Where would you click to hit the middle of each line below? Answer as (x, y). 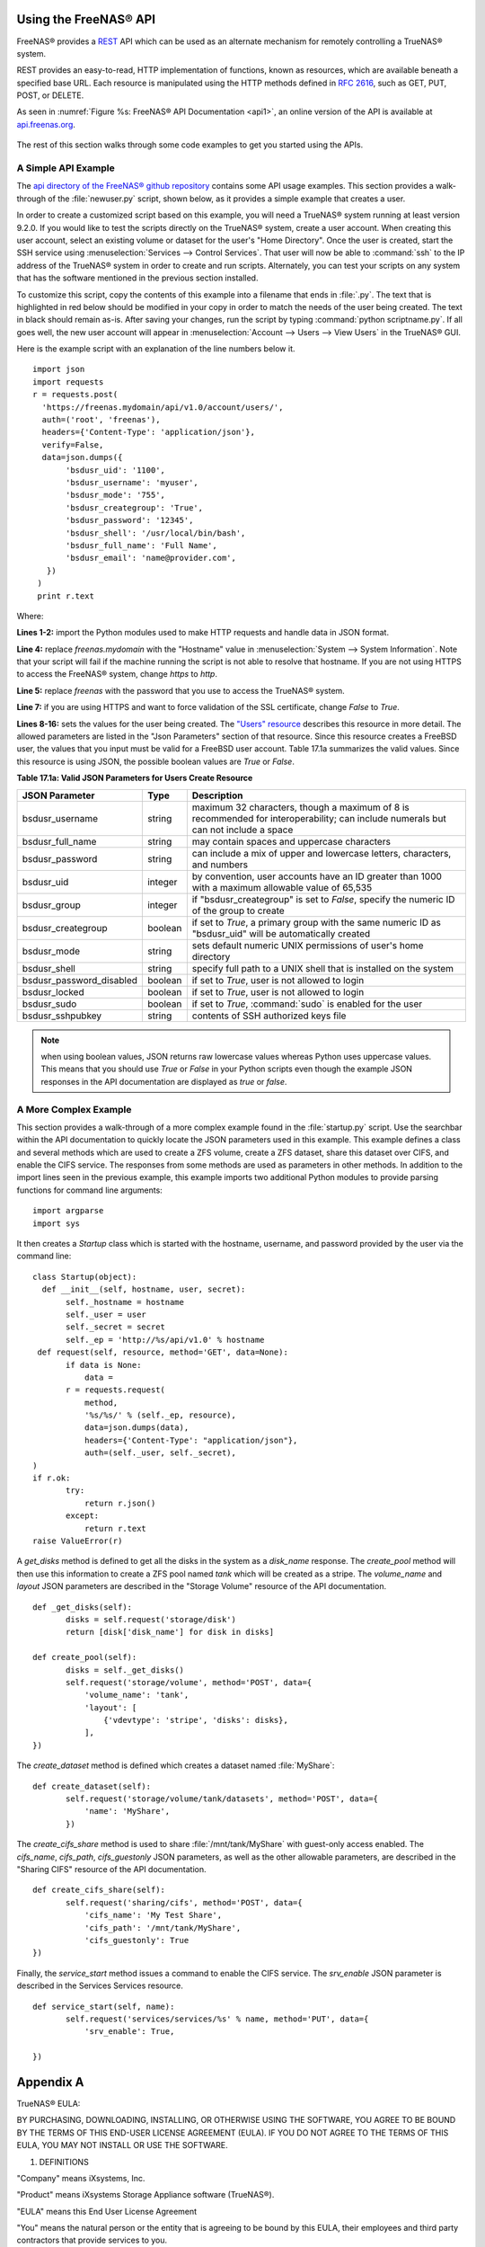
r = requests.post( (75, 395)
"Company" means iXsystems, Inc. (81, 2178)
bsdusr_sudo (49, 1004)
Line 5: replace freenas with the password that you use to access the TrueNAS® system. (181, 690)
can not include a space (242, 830)
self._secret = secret (116, 1327)
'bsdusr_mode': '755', (116, 495)
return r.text (115, 1528)
